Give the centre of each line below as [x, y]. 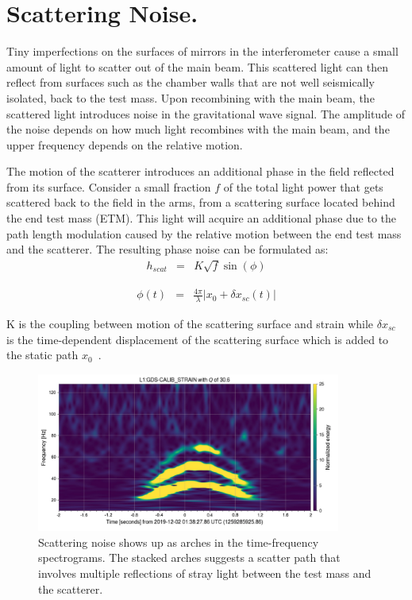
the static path [42, 355]
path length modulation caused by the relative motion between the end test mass [204, 233]
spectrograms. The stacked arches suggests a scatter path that [189, 557]
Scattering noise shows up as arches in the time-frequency [179, 542]
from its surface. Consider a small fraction [109, 186]
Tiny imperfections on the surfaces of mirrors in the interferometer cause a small [202, 51]
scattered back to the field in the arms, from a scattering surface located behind [201, 202]
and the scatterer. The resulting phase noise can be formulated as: [167, 249]
